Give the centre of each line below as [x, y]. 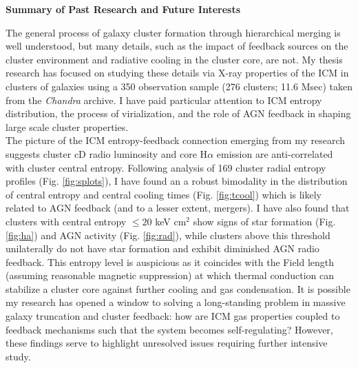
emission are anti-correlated [275, 153]
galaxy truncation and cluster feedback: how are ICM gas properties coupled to [173, 316]
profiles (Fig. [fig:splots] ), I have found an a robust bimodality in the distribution [177, 181]
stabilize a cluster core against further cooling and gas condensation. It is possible [178, 288]
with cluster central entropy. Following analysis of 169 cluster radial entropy [166, 167]
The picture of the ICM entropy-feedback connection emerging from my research [175, 140]
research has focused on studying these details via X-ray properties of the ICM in [177, 73]
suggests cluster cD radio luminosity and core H [107, 153]
